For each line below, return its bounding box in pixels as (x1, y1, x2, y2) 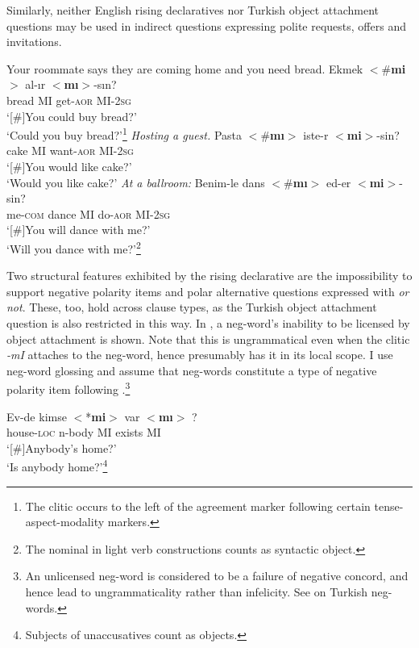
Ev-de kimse (6, 408, 67, 424)
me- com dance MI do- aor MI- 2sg (6, 205, 171, 222)
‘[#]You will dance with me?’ (6, 221, 151, 238)
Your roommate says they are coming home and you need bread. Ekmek (6, 60, 363, 77)
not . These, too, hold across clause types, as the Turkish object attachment (6, 299, 377, 316)
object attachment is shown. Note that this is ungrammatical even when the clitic (6, 330, 410, 347)
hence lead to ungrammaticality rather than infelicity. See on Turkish (25, 583, 367, 600)
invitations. (6, 33, 62, 50)
